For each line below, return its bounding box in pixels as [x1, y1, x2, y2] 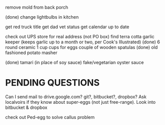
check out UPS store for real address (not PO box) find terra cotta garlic [5, 34, 155, 39]
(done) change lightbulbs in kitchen [5, 14, 79, 20]
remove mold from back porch [5, 5, 69, 10]
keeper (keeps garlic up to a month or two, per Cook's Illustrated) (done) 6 [5, 39, 160, 45]
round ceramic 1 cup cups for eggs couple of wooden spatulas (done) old [5, 44, 158, 50]
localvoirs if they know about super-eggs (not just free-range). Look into [5, 99, 156, 105]
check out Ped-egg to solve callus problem [5, 114, 95, 120]
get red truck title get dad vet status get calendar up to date [5, 24, 130, 30]
